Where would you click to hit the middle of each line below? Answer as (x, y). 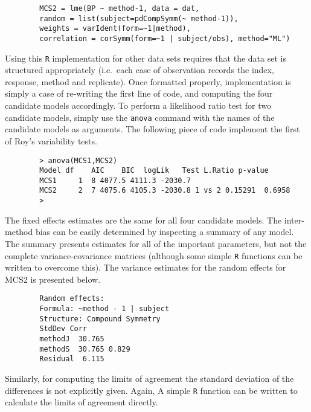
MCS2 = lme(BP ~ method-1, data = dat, (120, 8)
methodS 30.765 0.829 (85, 349)
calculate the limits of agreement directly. (82, 402)
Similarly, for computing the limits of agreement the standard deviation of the (149, 378)
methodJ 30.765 (72, 339)
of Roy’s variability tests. (51, 140)
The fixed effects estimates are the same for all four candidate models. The (143, 220)
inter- (294, 220)
